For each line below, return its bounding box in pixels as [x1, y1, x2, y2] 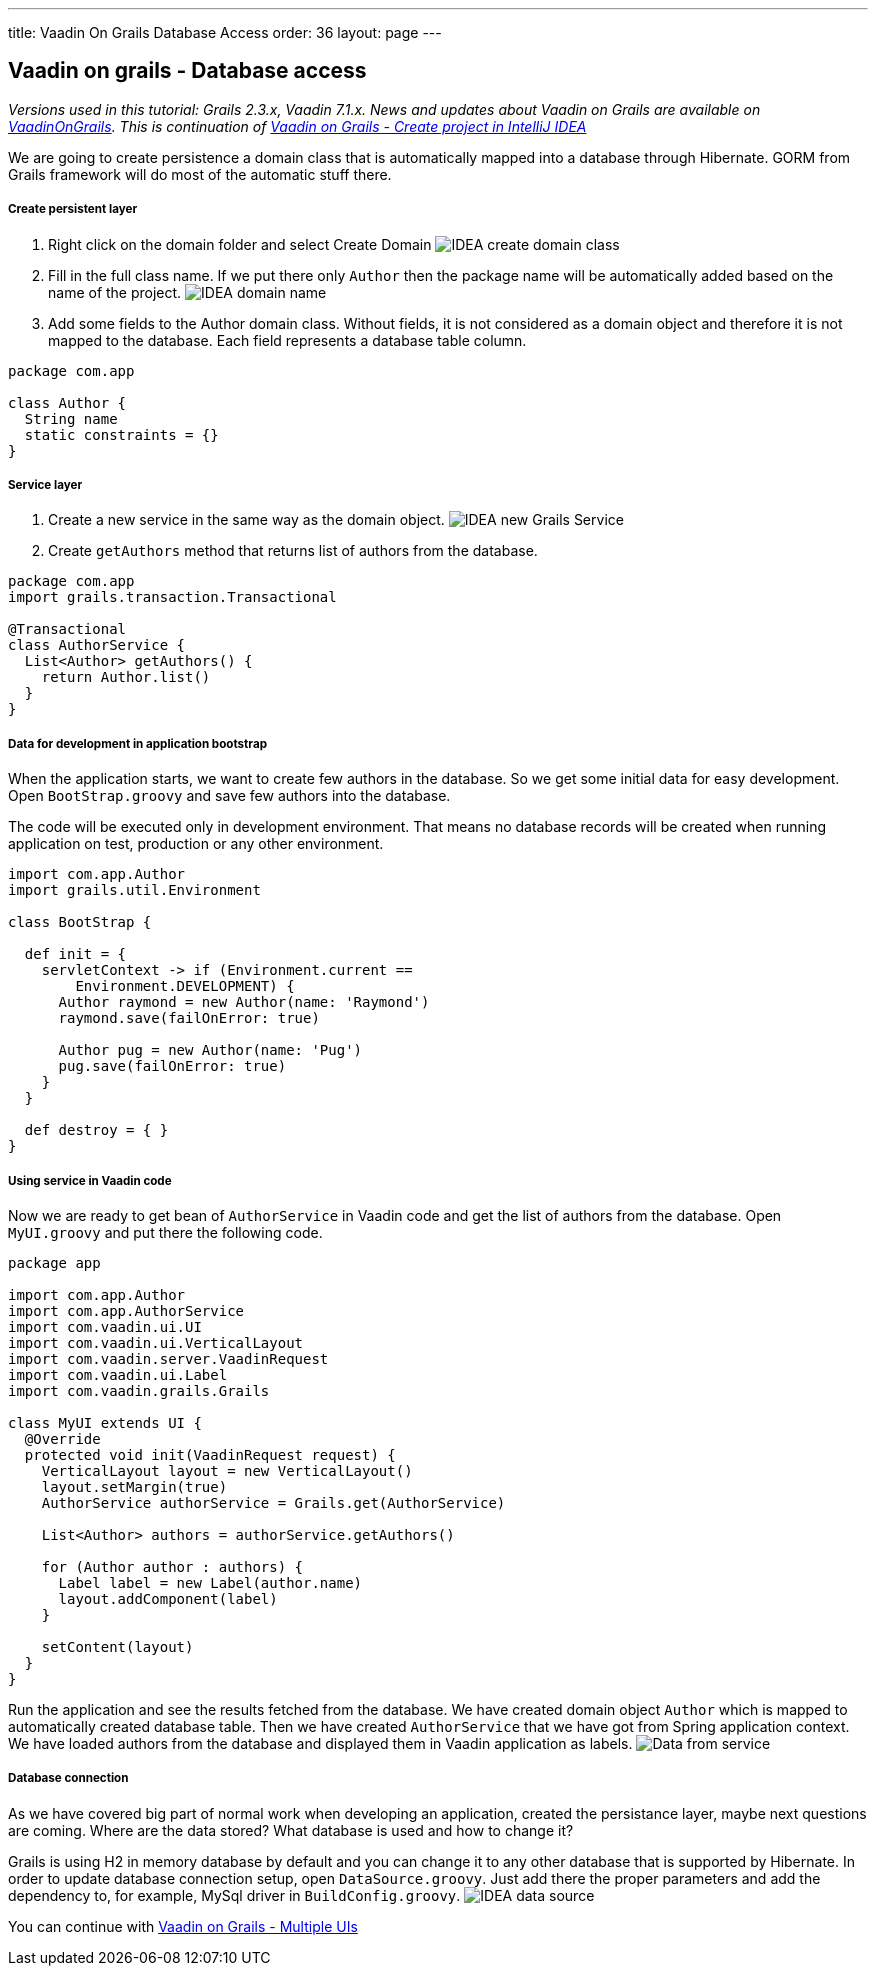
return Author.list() [41, 669, 211, 686]
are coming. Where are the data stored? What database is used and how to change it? [8, 1821, 574, 1839]
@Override [24, 1430, 101, 1447]
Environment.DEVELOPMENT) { [75, 978, 295, 995]
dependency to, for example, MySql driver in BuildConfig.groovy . [8, 1886, 461, 1904]
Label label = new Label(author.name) [58, 1574, 363, 1591]
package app [8, 1254, 101, 1271]
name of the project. [48, 283, 182, 301]
